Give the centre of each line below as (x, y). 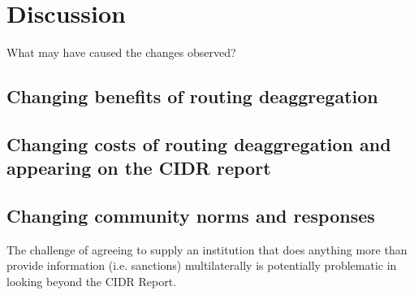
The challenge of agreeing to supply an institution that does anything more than (207, 249)
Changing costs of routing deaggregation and (199, 143)
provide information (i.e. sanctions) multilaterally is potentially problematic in (202, 265)
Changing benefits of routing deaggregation (192, 96)
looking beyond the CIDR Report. (92, 282)
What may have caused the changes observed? (121, 52)
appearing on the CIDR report (139, 168)
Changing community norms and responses (191, 216)
